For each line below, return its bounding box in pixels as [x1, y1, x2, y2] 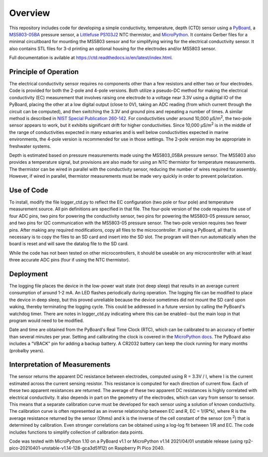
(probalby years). [9, 347, 45, 353]
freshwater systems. [9, 143, 52, 149]
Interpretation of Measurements [9, 360, 111, 369]
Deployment [9, 269, 48, 278]
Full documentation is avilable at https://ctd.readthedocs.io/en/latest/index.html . [9, 55, 173, 61]
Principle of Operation [9, 67, 79, 76]
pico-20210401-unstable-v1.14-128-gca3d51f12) [9, 445, 107, 451]
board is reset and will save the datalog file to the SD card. [9, 241, 129, 247]
